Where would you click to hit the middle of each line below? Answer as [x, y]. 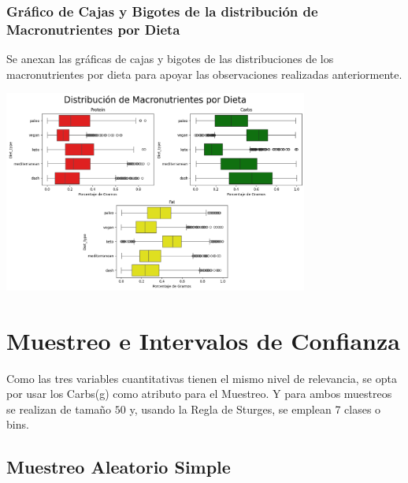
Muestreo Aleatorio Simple [119, 467]
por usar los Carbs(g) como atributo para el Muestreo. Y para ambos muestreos [199, 394]
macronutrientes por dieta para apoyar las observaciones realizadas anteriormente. [204, 74]
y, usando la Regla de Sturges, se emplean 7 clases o [255, 409]
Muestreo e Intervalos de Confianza [203, 340]
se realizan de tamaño [59, 409]
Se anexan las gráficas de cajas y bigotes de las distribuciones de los [170, 59]
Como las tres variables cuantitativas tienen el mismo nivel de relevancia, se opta [202, 378]
